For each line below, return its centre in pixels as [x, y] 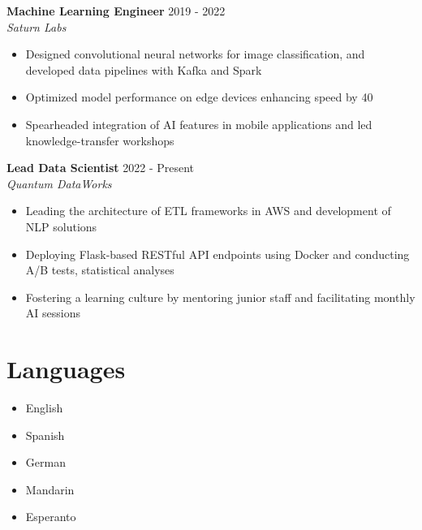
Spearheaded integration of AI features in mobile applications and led [199, 124]
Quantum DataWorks [59, 183]
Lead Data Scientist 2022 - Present [101, 168]
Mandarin [50, 489]
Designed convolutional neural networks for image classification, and [195, 54]
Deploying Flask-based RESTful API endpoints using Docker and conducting [217, 254]
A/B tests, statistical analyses [100, 270]
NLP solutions [61, 226]
